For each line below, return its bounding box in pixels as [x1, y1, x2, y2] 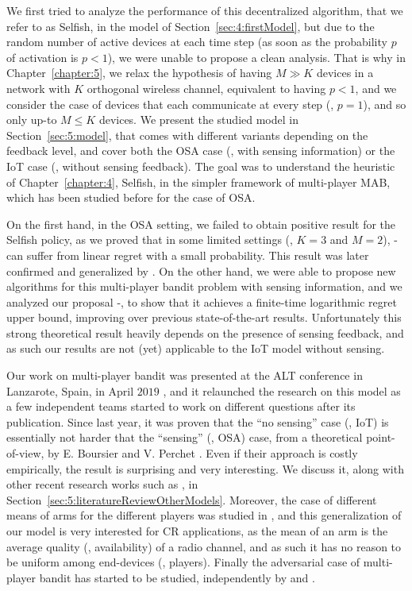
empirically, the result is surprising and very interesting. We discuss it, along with [6, 460, 404, 477]
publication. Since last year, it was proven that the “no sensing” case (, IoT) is [6, 413, 389, 430]
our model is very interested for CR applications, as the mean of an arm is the [6, 523, 388, 539]
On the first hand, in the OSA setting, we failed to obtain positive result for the [6, 215, 396, 232]
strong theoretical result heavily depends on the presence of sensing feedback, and [6, 324, 404, 341]
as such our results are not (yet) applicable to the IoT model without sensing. [6, 340, 385, 357]
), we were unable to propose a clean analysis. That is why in [107, 48, 406, 65]
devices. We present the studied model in [98, 111, 298, 128]
